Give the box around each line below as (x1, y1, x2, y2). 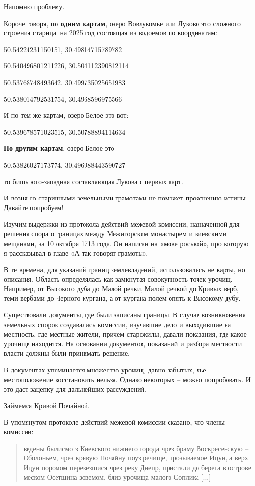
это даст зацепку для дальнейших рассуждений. (4, 384, 146, 394)
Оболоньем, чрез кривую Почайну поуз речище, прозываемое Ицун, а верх (23, 453, 248, 463)
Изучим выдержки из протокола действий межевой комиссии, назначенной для (4, 219, 240, 229)
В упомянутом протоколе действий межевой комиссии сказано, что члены (4, 417, 225, 427)
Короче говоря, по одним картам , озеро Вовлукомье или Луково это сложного (4, 18, 241, 28)
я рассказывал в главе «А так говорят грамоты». (4, 248, 148, 258)
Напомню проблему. (4, 1, 65, 11)
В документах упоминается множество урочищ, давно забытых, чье (4, 365, 206, 375)
